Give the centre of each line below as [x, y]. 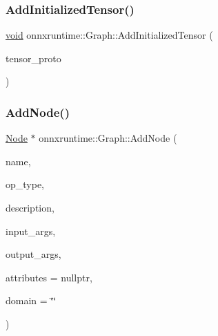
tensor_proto [33, 58]
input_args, [31, 231]
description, [30, 207]
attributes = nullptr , [49, 277]
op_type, [25, 184]
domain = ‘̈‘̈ [31, 300]
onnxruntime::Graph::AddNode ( [108, 138]
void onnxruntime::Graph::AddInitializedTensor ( [109, 35]
